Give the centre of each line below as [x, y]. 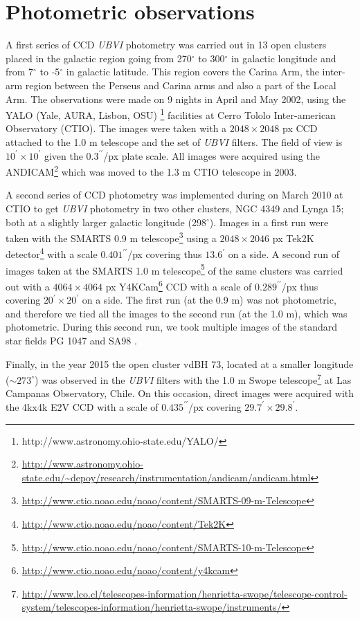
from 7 [20, 72]
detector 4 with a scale [52, 253]
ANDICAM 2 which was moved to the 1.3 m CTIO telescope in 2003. [151, 170]
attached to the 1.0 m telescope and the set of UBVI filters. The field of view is [174, 141]
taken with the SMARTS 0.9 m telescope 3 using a [111, 237]
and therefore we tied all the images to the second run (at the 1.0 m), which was [177, 313]
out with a [28, 286]
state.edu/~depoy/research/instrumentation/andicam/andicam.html [166, 477]
